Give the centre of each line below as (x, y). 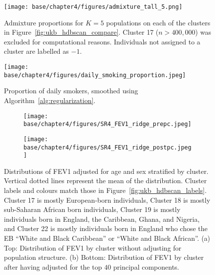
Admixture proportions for (44, 22)
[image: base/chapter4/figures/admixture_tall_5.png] (93, 7)
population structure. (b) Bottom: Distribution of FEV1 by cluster (104, 257)
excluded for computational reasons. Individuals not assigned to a (102, 41)
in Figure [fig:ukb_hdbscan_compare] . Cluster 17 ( (81, 32)
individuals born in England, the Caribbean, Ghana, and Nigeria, (102, 219)
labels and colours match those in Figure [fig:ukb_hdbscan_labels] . (105, 190)
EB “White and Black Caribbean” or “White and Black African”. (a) (107, 238)
